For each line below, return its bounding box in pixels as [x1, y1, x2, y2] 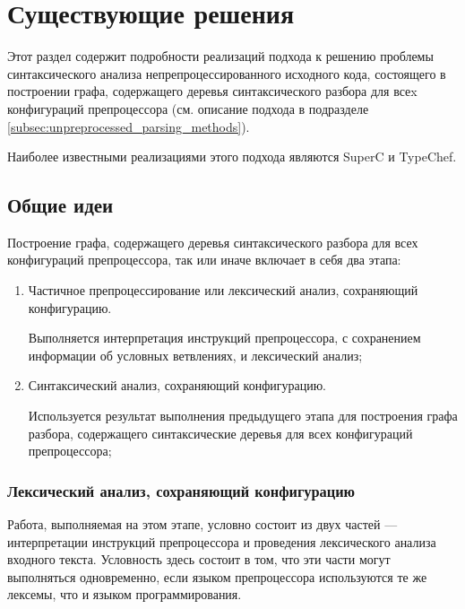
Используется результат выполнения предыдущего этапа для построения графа [28, 406, 458, 425]
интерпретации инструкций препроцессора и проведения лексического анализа [7, 532, 436, 551]
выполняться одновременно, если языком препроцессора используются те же [7, 567, 427, 586]
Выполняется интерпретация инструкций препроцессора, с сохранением [28, 328, 421, 347]
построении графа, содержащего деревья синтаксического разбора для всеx [7, 82, 418, 100]
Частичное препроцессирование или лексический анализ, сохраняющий [28, 281, 418, 300]
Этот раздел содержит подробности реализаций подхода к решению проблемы [7, 47, 434, 65]
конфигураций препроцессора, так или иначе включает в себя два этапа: [7, 250, 401, 269]
